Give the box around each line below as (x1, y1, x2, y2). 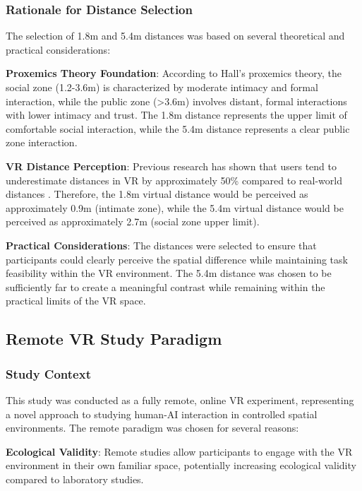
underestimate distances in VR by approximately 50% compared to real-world (6, 172, 342, 187)
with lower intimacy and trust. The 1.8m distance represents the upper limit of (6, 107, 347, 122)
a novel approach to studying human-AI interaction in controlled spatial (6, 406, 318, 421)
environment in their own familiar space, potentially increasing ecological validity (6, 458, 356, 473)
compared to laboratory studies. (6, 471, 144, 486)
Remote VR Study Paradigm (6, 328, 222, 350)
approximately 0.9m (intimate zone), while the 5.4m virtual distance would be (6, 200, 344, 215)
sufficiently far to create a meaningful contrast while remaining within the (6, 279, 325, 294)
